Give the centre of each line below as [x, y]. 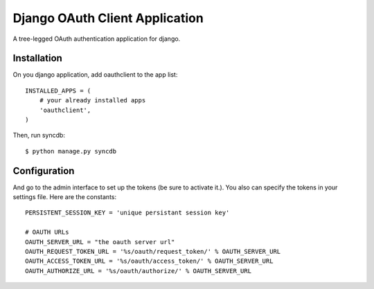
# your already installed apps [92, 101]
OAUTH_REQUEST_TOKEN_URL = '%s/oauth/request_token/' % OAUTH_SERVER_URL [153, 252]
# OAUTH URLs [47, 232]
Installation [37, 58]
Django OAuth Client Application [108, 18]
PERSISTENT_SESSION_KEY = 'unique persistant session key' [127, 213]
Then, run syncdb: [39, 136]
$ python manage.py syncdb [71, 151]
